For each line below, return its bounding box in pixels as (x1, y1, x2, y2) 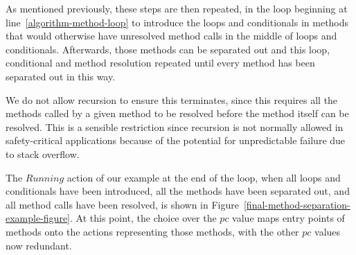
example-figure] (6, 211, 70, 225)
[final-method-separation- (243, 197, 350, 211)
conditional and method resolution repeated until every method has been (6, 55, 315, 70)
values (314, 224, 341, 238)
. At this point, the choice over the (70, 211, 217, 225)
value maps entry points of (232, 211, 345, 225)
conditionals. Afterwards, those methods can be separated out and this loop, (6, 42, 330, 56)
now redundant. (6, 238, 72, 252)
